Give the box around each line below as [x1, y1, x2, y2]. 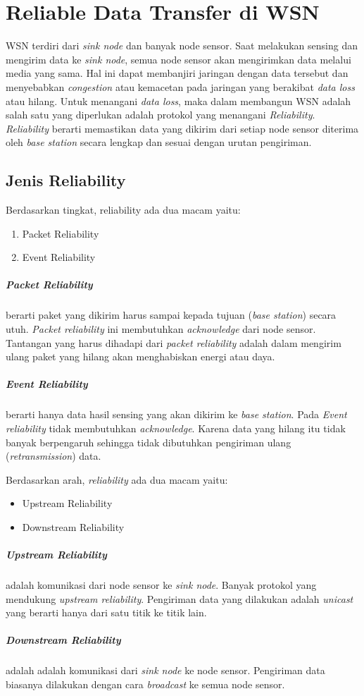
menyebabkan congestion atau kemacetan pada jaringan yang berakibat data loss [6, 79, 355, 94]
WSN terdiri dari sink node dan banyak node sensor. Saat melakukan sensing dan [6, 38, 358, 53]
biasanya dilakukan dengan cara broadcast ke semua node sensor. [6, 677, 285, 692]
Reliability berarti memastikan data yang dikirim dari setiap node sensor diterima [6, 121, 359, 135]
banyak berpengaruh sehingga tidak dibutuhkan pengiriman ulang [6, 434, 291, 449]
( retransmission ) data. [6, 448, 101, 463]
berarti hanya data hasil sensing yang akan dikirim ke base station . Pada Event [6, 407, 347, 422]
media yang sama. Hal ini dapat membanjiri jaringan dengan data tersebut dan [6, 66, 349, 80]
